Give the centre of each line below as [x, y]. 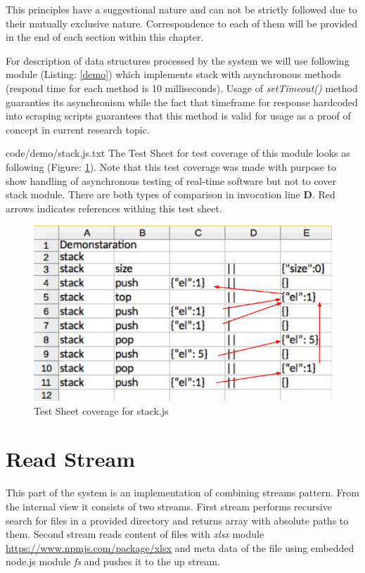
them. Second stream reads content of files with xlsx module [135, 534]
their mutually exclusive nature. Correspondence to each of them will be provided [182, 23]
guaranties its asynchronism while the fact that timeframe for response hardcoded [182, 102]
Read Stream [71, 459]
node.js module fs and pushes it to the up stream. [113, 561]
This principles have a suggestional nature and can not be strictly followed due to [181, 9]
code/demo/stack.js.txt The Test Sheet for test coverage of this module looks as [178, 153]
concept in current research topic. [78, 129]
